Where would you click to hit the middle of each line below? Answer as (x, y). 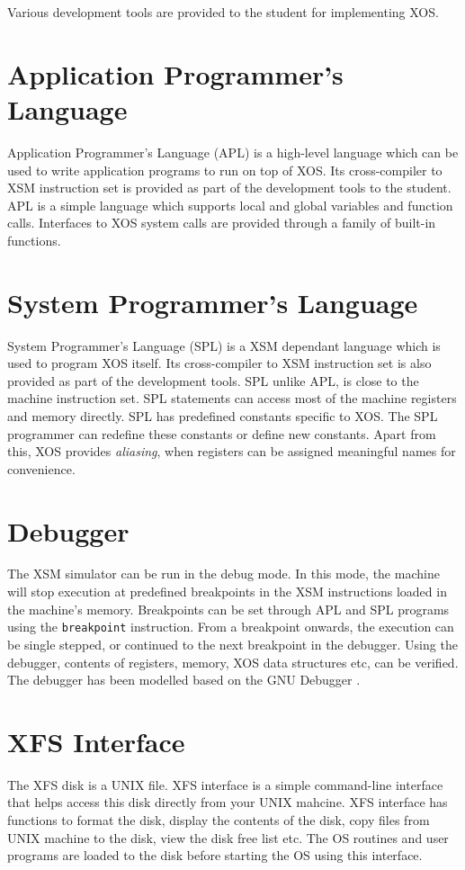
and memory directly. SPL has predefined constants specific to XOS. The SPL (223, 415)
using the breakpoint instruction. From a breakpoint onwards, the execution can (231, 627)
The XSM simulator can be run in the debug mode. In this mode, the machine (224, 574)
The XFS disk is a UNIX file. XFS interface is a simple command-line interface (225, 784)
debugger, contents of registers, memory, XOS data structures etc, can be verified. (233, 662)
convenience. (41, 468)
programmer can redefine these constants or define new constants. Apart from (222, 433)
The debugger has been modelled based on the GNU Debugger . (184, 680)
